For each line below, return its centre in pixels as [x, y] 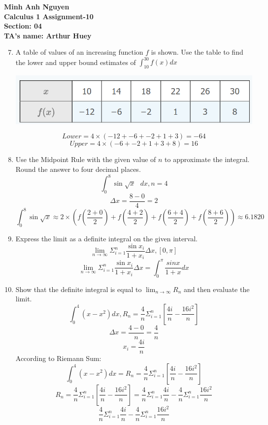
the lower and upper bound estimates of [76, 62]
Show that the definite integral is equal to [79, 289]
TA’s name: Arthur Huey [48, 35]
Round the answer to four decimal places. [78, 169]
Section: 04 [23, 26]
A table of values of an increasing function [79, 52]
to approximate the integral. [207, 159]
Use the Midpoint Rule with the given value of [86, 159]
